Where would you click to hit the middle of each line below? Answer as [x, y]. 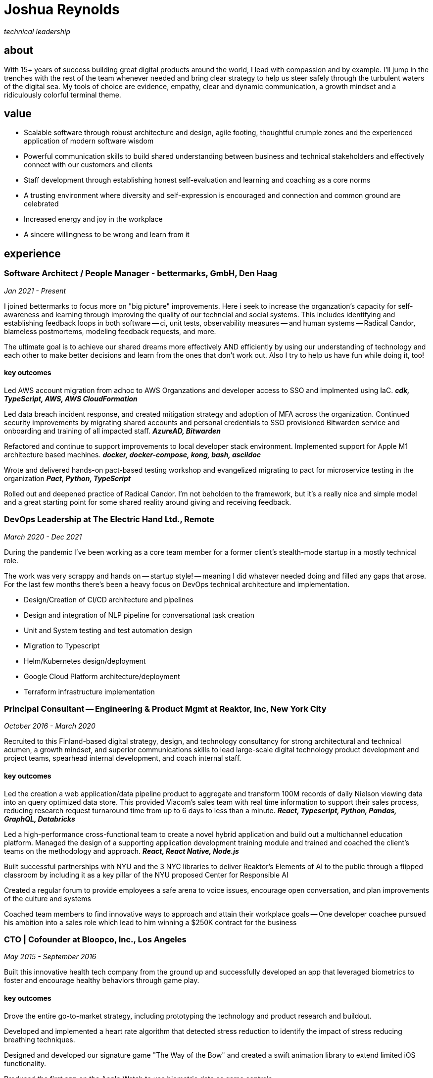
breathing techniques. [40, 1039]
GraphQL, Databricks [40, 819]
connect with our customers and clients [88, 165]
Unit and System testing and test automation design [108, 630]
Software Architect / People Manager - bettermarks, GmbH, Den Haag [141, 273]
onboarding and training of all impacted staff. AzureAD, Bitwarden [113, 431]
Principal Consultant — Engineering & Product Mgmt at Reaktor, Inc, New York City [165, 709]
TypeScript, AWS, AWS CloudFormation [71, 398]
